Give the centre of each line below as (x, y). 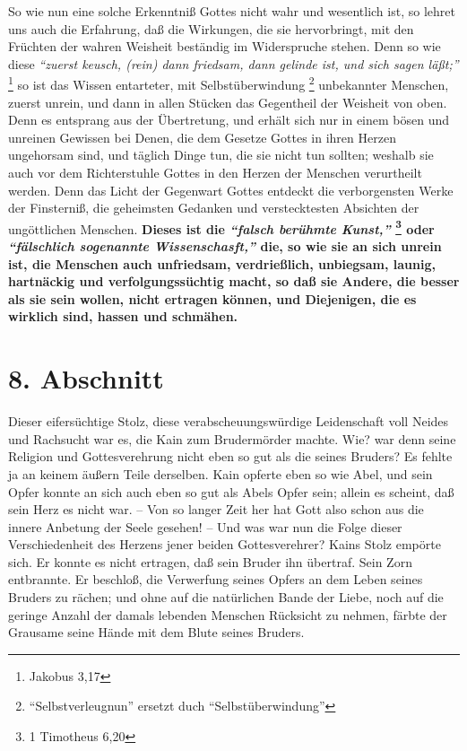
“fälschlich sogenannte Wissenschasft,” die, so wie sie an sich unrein (225, 246)
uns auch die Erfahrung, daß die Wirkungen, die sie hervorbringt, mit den (211, 28)
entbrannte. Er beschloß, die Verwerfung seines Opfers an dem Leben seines (216, 579)
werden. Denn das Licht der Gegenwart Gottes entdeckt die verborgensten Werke (231, 190)
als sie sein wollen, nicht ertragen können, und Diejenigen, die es (212, 298)
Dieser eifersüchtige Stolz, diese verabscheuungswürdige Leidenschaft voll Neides (229, 421)
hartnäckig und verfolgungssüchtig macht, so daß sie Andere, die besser (234, 281)
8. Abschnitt (86, 378)
